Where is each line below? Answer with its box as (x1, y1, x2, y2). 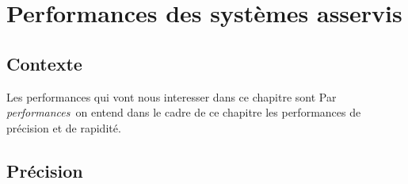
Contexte (6, 51, 82, 75)
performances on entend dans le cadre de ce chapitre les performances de (6, 104, 361, 121)
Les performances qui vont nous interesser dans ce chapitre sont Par (6, 88, 337, 105)
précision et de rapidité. (6, 119, 121, 136)
